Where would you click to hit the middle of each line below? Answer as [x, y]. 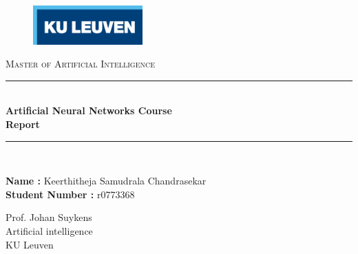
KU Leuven [30, 244]
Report [23, 124]
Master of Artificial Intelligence [81, 64]
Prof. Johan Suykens [49, 217]
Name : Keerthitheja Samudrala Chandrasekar [106, 181]
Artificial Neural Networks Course [89, 110]
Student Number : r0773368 [70, 194]
